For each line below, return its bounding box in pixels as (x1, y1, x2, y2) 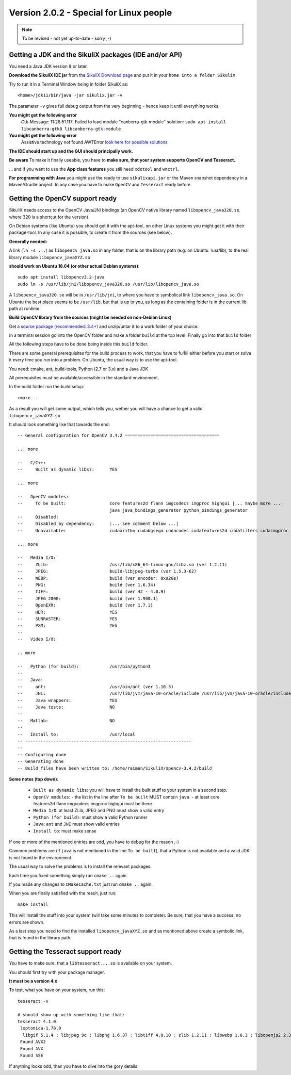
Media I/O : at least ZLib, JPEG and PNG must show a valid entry (33, 808, 164, 814)
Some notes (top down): (9, 776, 59, 782)
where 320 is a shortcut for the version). (9, 214, 90, 220)
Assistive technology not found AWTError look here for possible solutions (21, 139, 168, 145)
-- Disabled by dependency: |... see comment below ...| (17, 521, 179, 526)
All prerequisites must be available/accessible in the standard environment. (9, 375, 160, 381)
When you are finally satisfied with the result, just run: (9, 890, 116, 896)
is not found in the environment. (9, 854, 73, 861)
